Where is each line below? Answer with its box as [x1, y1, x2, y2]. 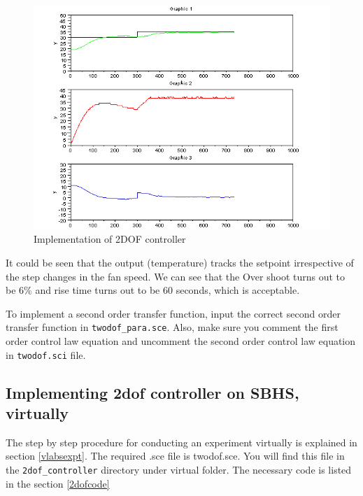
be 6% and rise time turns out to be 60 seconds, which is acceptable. [6, 283, 300, 297]
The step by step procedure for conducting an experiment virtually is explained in [6, 434, 357, 449]
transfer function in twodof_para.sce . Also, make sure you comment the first [6, 320, 339, 334]
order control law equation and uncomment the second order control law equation [6, 333, 356, 348]
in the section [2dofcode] [6, 476, 110, 490]
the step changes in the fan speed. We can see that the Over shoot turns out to [6, 269, 346, 283]
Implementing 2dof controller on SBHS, [6, 381, 299, 403]
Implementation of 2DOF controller [34, 232, 186, 246]
